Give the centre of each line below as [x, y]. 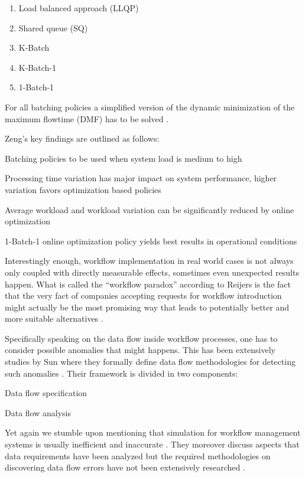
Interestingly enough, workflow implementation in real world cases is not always [149, 261]
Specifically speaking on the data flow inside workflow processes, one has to [141, 338]
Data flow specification [46, 393]
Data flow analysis [38, 412]
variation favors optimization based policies [83, 189]
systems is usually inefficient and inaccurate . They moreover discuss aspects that [152, 444]
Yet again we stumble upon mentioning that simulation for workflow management [153, 432]
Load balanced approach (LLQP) [79, 8]
